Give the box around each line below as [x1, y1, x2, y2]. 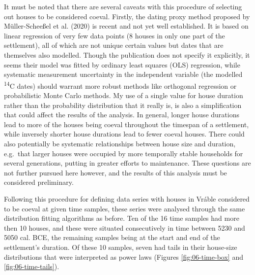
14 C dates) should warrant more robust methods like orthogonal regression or [4, 79, 237, 91]
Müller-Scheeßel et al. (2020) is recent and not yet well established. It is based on [4, 21, 249, 31]
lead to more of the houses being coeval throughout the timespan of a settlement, [4, 119, 249, 129]
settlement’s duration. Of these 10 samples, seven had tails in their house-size [4, 241, 237, 252]
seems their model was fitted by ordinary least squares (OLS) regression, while [4, 59, 240, 69]
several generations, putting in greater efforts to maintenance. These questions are [4, 158, 251, 168]
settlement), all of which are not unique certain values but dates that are [4, 40, 224, 50]
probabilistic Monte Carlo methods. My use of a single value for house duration [4, 90, 243, 100]
